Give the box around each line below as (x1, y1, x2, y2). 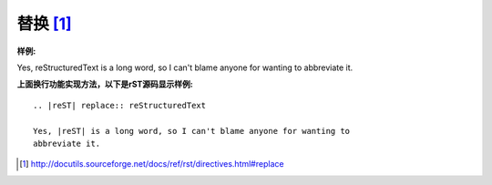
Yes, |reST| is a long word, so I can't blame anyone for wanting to (33, 126, 351, 136)
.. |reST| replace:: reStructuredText (33, 100, 207, 110)
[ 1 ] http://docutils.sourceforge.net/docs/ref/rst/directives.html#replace (19, 159, 284, 170)
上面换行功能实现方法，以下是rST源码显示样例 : (16, 78, 193, 90)
